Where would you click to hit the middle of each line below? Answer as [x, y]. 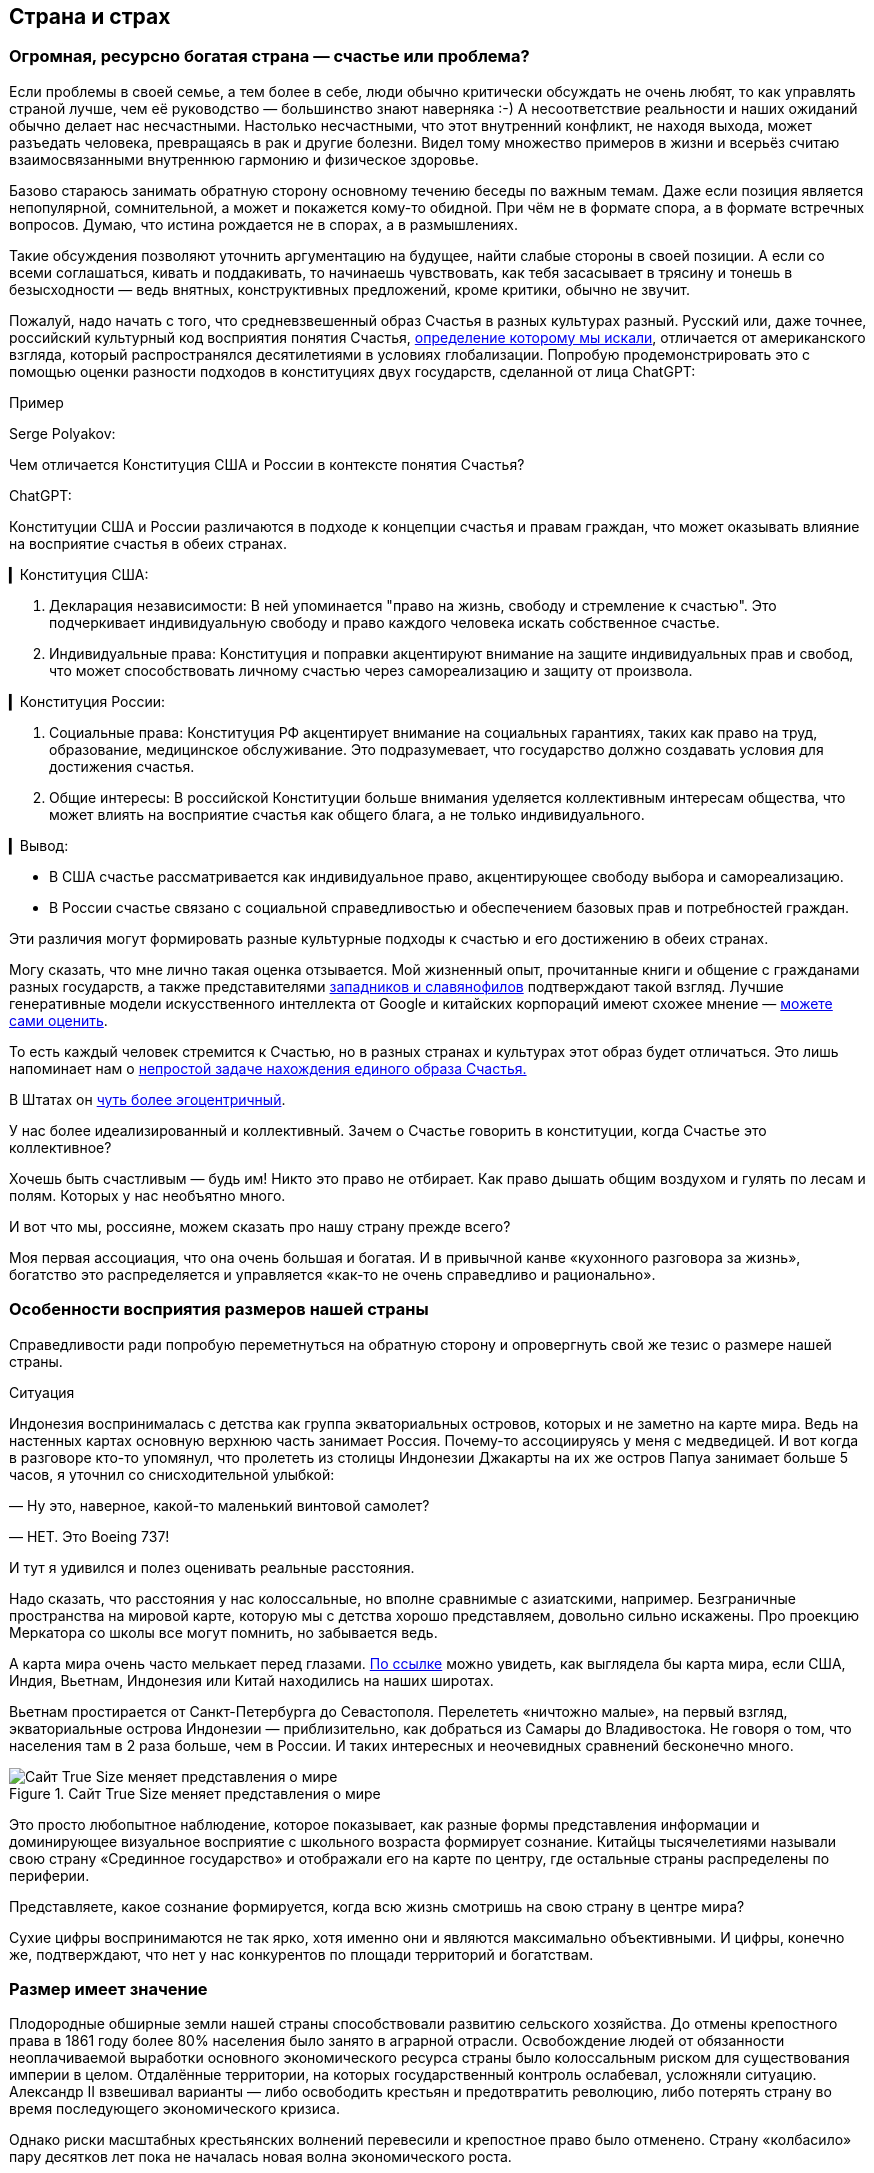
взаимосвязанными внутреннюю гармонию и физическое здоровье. [244, 159]
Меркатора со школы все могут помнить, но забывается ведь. [223, 1632]
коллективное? [60, 1147]
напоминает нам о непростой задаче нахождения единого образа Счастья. [268, 1068]
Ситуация [42, 1392]
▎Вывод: [39, 845]
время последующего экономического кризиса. [174, 2109]
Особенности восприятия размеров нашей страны [219, 1309]
